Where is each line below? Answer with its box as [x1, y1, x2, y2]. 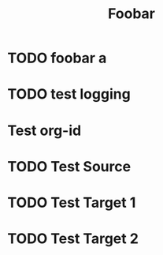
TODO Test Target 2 [7, 230, 139, 248]
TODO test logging [7, 85, 131, 103]
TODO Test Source [7, 157, 132, 175]
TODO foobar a [7, 49, 107, 67]
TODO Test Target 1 [7, 193, 136, 212]
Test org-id [7, 122, 82, 139]
